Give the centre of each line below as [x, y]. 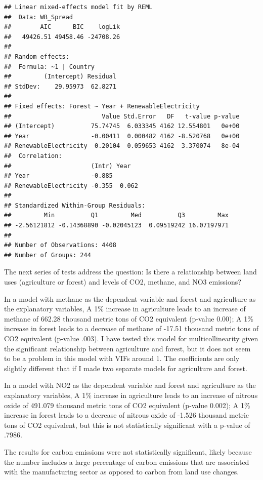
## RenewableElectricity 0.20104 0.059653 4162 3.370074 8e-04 [122, 146]
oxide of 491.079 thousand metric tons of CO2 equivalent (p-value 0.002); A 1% [127, 405]
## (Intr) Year [68, 166]
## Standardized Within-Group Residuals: [75, 205]
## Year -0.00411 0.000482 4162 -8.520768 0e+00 [122, 136]
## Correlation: [33, 156]
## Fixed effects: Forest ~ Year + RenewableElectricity [102, 106]
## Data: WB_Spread [39, 17]
